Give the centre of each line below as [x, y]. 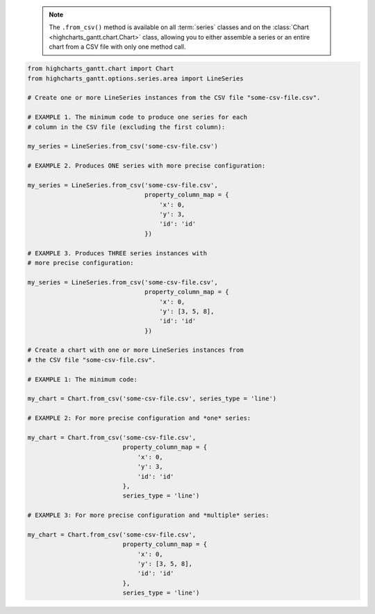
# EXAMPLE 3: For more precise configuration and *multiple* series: [148, 515]
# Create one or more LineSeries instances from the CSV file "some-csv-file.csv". [174, 98]
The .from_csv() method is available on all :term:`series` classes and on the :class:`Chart [179, 27]
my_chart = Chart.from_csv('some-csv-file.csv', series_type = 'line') [152, 399]
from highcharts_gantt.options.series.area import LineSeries [135, 78]
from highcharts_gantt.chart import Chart [101, 69]
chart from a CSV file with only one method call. [117, 47]
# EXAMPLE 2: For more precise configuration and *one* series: [139, 418]
